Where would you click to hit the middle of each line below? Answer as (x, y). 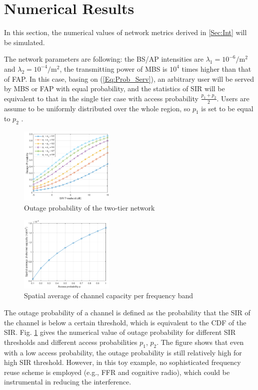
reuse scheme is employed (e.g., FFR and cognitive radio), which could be (117, 372)
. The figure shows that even (200, 342)
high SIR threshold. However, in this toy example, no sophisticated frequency (122, 362)
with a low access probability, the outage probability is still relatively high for (123, 352)
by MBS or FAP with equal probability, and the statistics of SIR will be (114, 88)
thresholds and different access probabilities (71, 342)
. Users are (233, 98)
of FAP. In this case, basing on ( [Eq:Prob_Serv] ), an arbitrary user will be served (129, 78)
